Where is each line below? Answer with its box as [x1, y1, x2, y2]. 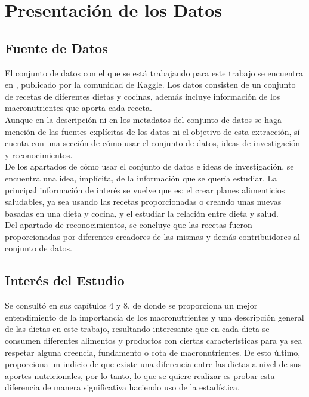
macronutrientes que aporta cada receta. [5, 101, 152, 114]
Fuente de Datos [5, 38, 108, 57]
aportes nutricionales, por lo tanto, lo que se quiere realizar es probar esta [5, 369, 275, 381]
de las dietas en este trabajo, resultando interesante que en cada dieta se [5, 322, 270, 335]
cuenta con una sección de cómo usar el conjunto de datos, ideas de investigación [5, 137, 301, 149]
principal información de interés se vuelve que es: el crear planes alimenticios [5, 183, 285, 196]
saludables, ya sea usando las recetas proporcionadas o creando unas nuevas [5, 195, 282, 208]
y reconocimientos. [5, 148, 73, 161]
